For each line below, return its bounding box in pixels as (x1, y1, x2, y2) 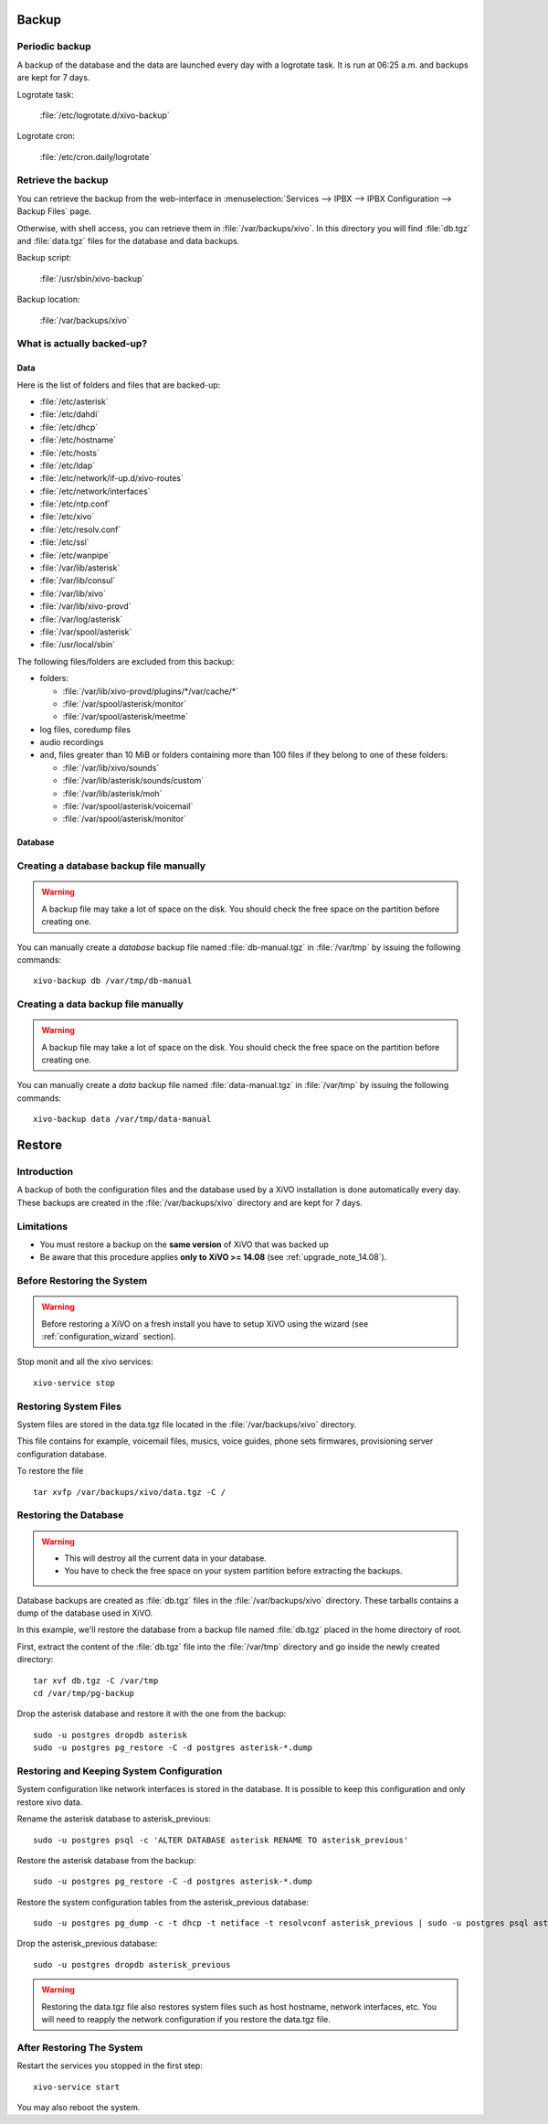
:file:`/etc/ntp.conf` (39, 498, 111, 509)
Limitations (16, 1220, 68, 1233)
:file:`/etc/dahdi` (39, 409, 100, 420)
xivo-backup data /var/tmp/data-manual (33, 1114, 212, 1125)
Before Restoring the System (16, 1275, 148, 1287)
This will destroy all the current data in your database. (64, 1553, 267, 1564)
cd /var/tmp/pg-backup (33, 1688, 135, 1699)
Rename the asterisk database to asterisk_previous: (16, 1813, 212, 1824)
